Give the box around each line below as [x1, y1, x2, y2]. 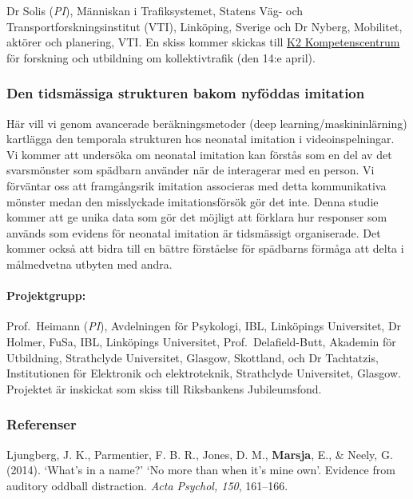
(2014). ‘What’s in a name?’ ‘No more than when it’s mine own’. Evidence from [6, 461, 395, 478]
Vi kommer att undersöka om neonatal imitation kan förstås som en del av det [6, 146, 392, 162]
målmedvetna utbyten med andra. [6, 255, 173, 272]
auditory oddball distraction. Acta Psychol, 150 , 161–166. [6, 477, 288, 493]
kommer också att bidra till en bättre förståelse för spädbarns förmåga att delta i [6, 240, 404, 257]
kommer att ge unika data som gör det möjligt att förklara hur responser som [6, 209, 387, 226]
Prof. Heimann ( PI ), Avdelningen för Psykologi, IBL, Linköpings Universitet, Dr [6, 317, 402, 334]
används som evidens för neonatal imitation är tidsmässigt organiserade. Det [6, 224, 381, 241]
